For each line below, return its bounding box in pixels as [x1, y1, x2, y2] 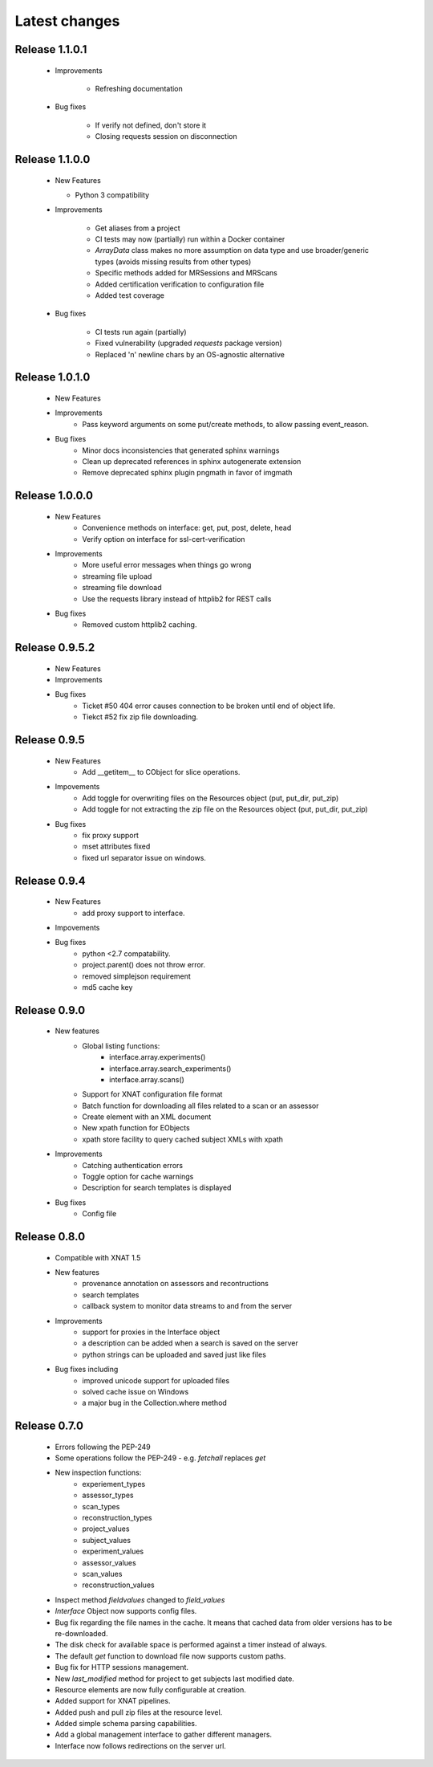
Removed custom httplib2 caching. [82, 620, 197, 629]
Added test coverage [95, 291, 164, 300]
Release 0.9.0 [14, 1004, 86, 1017]
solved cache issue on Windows [82, 1386, 189, 1396]
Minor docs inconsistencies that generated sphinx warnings [82, 446, 280, 455]
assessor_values [82, 1557, 136, 1567]
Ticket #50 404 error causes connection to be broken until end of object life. [82, 701, 336, 710]
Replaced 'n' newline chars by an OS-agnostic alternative [95, 349, 285, 359]
